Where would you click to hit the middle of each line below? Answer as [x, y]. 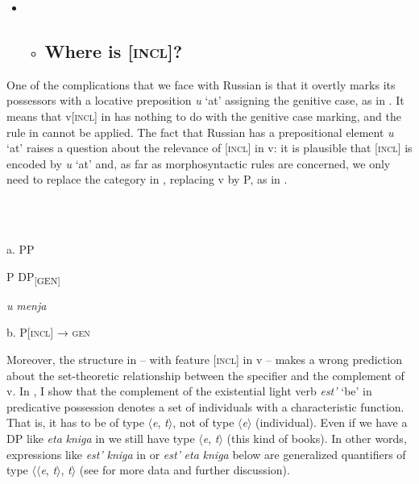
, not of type [203, 422]
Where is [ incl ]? [114, 50]
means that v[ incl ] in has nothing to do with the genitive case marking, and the [204, 116]
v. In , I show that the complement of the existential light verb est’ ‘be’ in [189, 391]
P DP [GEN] [33, 277]
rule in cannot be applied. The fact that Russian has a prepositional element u [200, 132]
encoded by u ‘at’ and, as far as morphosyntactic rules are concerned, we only [199, 163]
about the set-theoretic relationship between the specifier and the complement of [205, 375]
